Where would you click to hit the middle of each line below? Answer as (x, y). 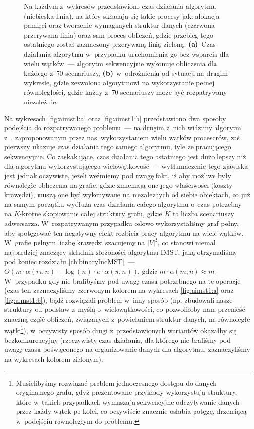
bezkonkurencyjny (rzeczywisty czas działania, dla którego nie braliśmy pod (117, 339)
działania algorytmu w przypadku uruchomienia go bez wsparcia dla (127, 53)
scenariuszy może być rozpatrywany (174, 92)
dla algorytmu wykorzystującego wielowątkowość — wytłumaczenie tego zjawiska (126, 166)
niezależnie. (41, 101)
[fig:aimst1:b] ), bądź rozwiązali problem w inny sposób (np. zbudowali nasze (118, 299)
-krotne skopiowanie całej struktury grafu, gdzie (91, 214)
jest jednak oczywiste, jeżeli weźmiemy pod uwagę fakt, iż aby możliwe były (118, 175)
